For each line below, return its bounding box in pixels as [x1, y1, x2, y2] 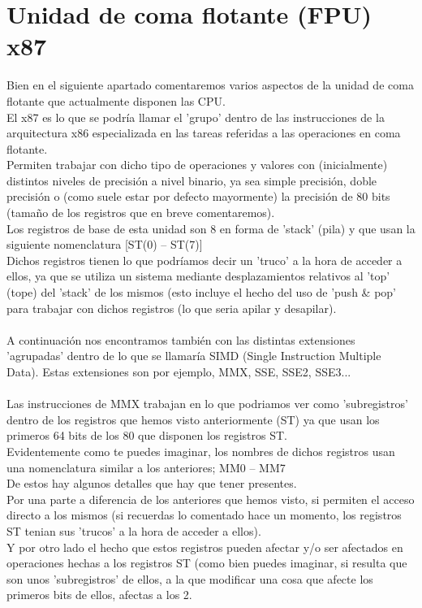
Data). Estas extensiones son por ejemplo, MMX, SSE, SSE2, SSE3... [6, 363, 351, 380]
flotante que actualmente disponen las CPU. [6, 92, 226, 109]
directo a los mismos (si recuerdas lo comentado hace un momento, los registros [6, 506, 402, 523]
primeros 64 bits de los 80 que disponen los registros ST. [6, 427, 288, 444]
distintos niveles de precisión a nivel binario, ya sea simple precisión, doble [6, 172, 377, 189]
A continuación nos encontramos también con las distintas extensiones [6, 331, 355, 348]
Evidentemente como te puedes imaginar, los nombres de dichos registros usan [6, 442, 395, 459]
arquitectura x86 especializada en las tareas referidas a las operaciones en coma [6, 124, 401, 141]
